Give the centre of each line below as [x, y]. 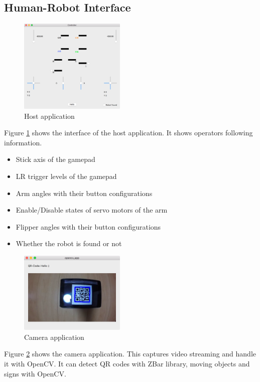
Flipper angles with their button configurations [88, 226]
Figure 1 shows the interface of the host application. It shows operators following [128, 133]
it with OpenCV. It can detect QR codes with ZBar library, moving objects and [127, 363]
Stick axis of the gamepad [55, 159]
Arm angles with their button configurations [84, 193]
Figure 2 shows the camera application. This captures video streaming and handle [130, 354]
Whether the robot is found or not [69, 243]
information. [23, 142]
